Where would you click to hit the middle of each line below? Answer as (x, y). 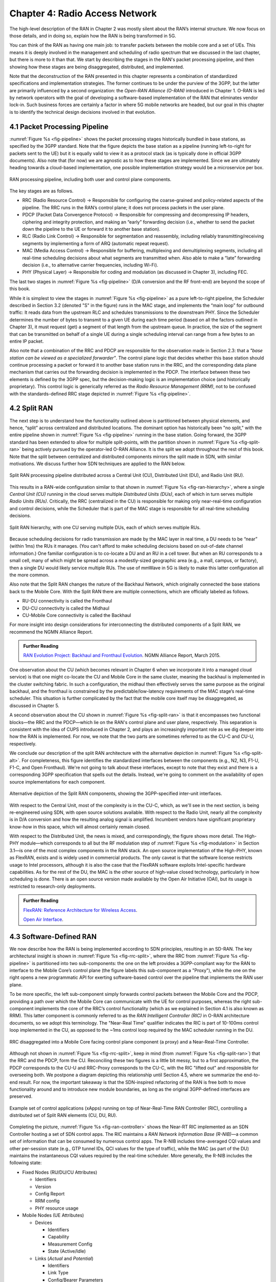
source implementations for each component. (57, 782)
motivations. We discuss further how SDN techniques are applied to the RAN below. (98, 464)
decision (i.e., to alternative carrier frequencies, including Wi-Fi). (90, 265)
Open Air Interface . (43, 919)
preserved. (21, 1096)
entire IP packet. (27, 341)
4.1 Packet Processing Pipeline (59, 126)
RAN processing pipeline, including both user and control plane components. (90, 179)
